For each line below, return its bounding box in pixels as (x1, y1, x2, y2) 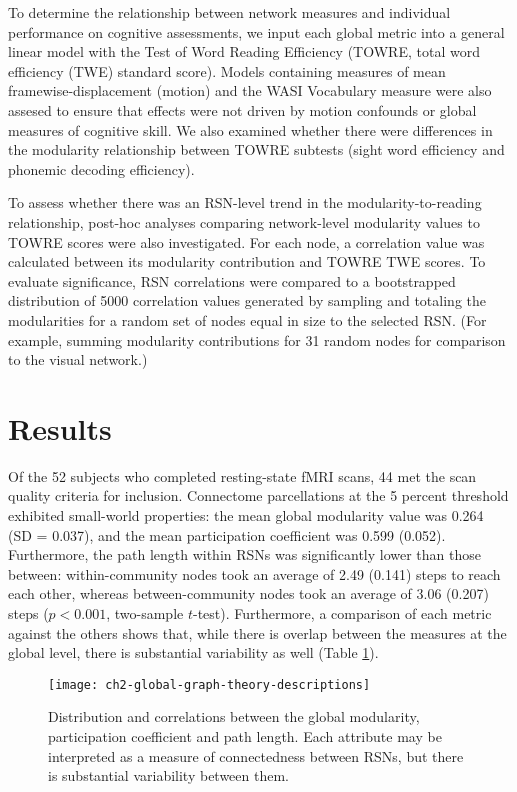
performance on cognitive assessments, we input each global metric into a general (8, 21, 505, 42)
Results (8, 407, 112, 448)
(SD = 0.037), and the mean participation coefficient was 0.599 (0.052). (8, 524, 446, 545)
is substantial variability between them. (48, 765, 289, 786)
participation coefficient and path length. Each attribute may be (48, 726, 442, 746)
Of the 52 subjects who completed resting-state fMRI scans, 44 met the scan (8, 465, 477, 486)
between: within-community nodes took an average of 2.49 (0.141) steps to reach (8, 563, 501, 584)
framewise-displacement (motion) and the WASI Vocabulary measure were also (8, 80, 492, 101)
